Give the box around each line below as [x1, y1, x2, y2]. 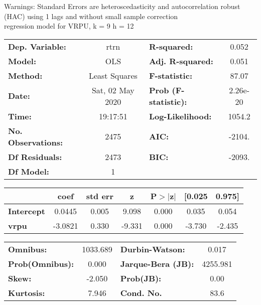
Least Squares [88, 69, 138, 81]
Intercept [8, 205, 45, 217]
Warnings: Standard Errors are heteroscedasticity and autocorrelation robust [4, 1, 240, 11]
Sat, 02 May [91, 84, 135, 96]
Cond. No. [120, 286, 162, 298]
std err [86, 190, 113, 202]
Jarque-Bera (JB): [120, 257, 194, 269]
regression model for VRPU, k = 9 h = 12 [4, 21, 134, 31]
